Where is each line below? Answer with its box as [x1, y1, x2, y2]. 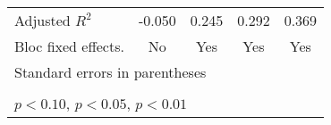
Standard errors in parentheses [14, 62, 207, 82]
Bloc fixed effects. [14, 36, 124, 56]
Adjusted [14, 10, 71, 30]
